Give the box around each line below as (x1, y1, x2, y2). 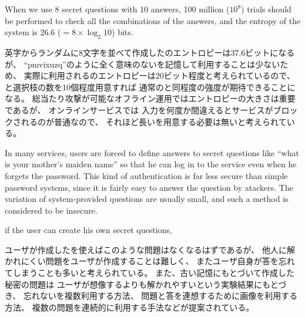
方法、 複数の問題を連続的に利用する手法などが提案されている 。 (5, 301, 254, 313)
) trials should (241, 3, 291, 15)
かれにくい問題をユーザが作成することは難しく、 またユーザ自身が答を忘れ (5, 255, 295, 267)
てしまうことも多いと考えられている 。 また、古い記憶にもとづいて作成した (5, 267, 294, 279)
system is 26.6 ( (5, 26, 61, 38)
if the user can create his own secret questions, (5, 224, 172, 236)
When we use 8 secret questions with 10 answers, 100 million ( (5, 3, 230, 15)
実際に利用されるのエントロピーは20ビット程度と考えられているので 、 (24, 69, 295, 82)
